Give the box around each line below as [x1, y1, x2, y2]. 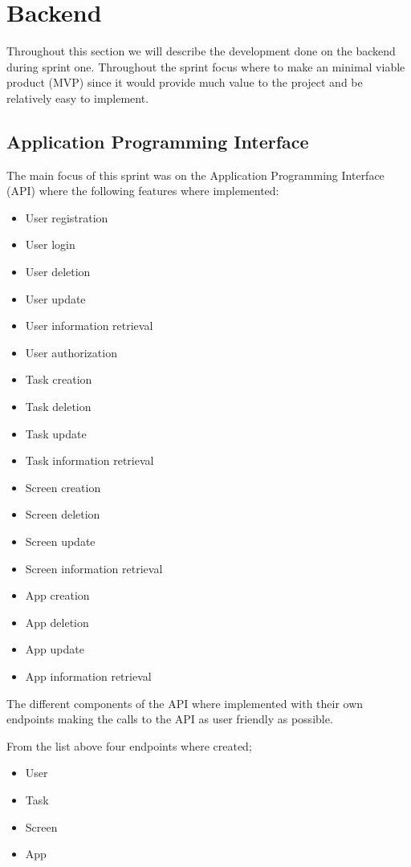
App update [25, 641, 84, 657]
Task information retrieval [25, 452, 154, 469]
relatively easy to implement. [6, 89, 149, 106]
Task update [25, 425, 87, 442]
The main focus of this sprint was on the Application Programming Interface [6, 166, 385, 183]
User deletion [25, 263, 91, 280]
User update [25, 290, 86, 307]
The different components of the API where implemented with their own [6, 694, 364, 711]
